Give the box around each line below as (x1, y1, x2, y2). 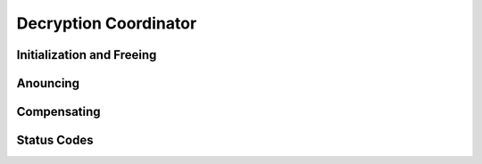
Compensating (16, 104, 102, 119)
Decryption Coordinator (16, 13, 197, 33)
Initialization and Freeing (16, 47, 157, 62)
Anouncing (16, 76, 80, 91)
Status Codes (16, 133, 94, 148)
